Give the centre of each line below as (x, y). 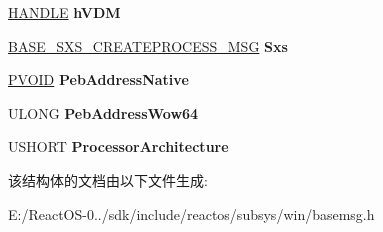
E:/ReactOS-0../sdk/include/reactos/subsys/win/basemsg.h (191, 213)
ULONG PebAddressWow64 (103, 112)
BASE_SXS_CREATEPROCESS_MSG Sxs (148, 45)
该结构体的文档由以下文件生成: (108, 179)
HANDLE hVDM (64, 12)
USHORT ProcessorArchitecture (118, 146)
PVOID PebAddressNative (98, 79)
